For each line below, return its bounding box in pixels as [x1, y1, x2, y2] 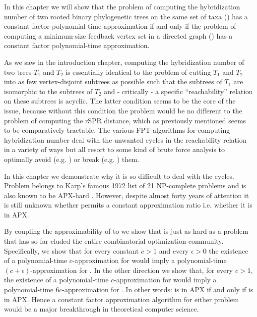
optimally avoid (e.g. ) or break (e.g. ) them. [4, 154, 139, 164]
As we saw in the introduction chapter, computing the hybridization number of [4, 56, 245, 67]
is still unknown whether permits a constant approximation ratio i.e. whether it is [4, 200, 253, 210]
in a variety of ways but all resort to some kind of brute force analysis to [4, 144, 225, 155]
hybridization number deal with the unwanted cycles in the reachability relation [4, 134, 247, 145]
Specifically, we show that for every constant [4, 245, 139, 256]
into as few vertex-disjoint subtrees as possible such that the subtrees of [4, 76, 222, 87]
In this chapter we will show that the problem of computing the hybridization [4, 1, 240, 11]
